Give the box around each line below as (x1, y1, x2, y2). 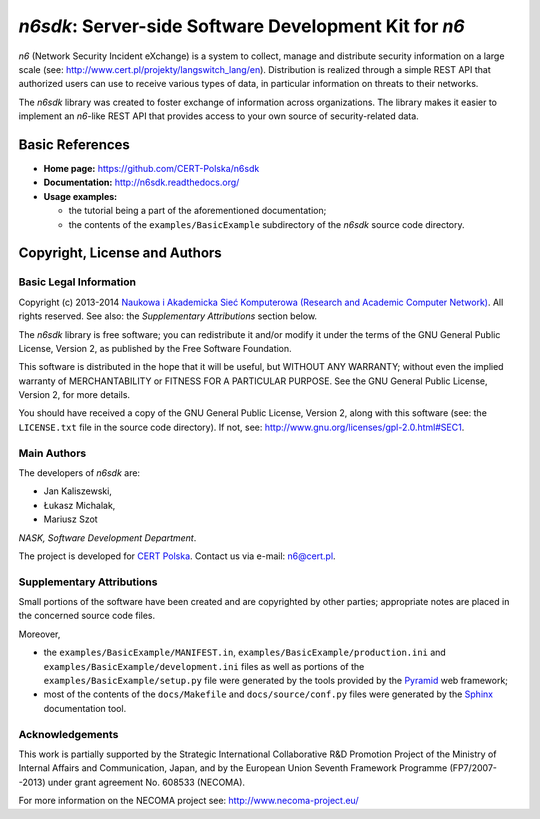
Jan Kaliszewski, (43, 485, 112, 497)
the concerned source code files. (18, 610, 156, 622)
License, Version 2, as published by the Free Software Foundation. (18, 342, 292, 354)
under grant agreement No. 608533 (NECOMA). (47, 776, 245, 788)
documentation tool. (43, 702, 127, 714)
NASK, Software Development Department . (18, 531, 197, 544)
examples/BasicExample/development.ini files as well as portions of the (43, 660, 365, 672)
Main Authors (18, 446, 87, 460)
